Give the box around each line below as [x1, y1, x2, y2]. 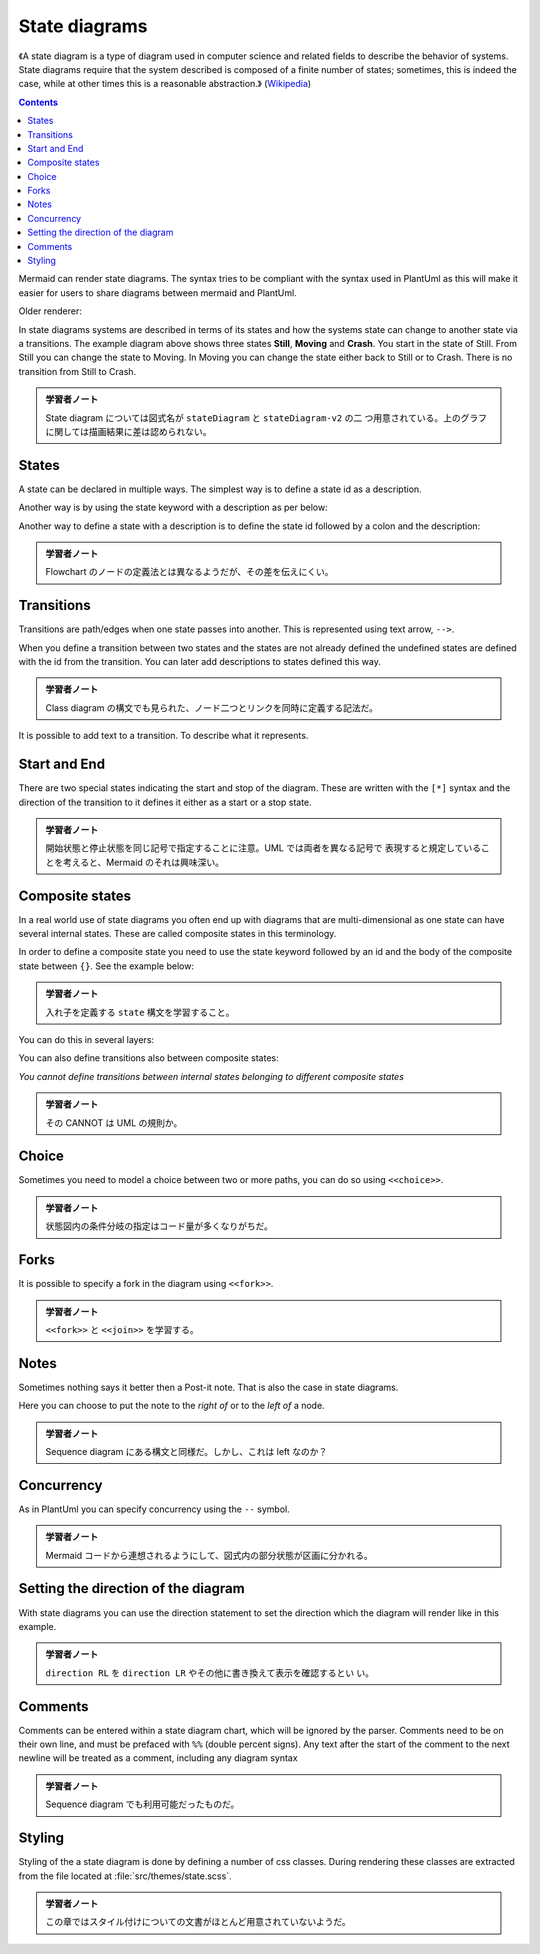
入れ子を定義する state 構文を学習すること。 [45, 1006, 235, 1018]
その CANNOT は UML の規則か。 [45, 1116, 183, 1129]
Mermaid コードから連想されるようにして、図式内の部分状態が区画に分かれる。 [45, 1549, 374, 1561]
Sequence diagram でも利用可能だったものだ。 [45, 1798, 240, 1810]
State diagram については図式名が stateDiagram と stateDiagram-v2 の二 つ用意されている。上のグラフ [45, 411, 487, 424]
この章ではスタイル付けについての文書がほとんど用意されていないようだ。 [45, 1916, 352, 1928]
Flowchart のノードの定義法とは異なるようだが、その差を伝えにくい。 [45, 566, 334, 578]
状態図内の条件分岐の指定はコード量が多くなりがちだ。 [45, 1220, 274, 1232]
